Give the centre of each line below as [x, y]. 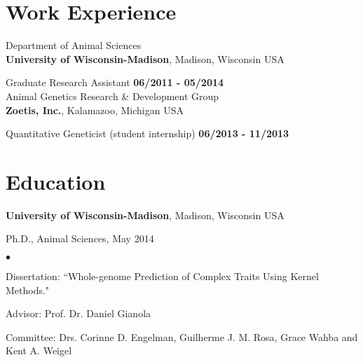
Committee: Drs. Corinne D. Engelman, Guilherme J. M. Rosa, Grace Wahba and [182, 336]
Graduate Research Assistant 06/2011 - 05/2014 [115, 82]
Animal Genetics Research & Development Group [112, 96]
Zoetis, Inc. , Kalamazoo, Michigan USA [95, 110]
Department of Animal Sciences [74, 45]
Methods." [28, 290]
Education [56, 181]
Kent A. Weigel [39, 350]
